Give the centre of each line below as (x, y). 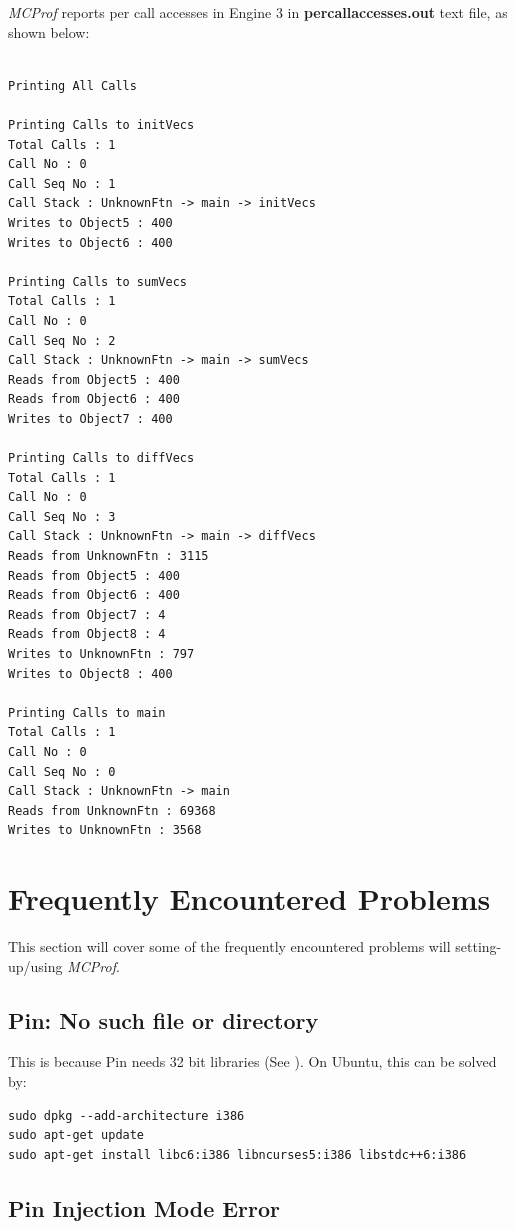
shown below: (49, 31)
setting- (478, 946)
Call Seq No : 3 (62, 516)
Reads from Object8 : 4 (87, 634)
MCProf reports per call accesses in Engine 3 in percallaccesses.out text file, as (258, 12)
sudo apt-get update (76, 1135)
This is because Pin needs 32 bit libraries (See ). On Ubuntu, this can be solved (252, 1061)
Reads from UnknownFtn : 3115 (108, 556)
